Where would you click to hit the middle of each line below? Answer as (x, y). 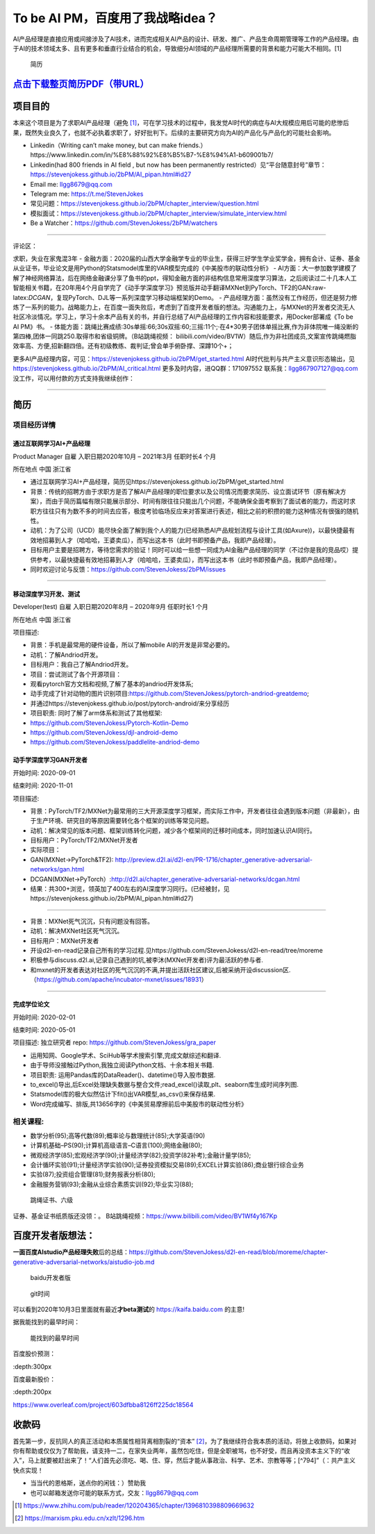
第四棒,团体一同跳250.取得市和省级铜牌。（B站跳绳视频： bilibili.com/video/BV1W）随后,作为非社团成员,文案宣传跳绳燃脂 (185, 336)
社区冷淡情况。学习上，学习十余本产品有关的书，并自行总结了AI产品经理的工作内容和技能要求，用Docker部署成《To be (183, 317)
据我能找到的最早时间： (46, 1322)
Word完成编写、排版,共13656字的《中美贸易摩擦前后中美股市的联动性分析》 (139, 1103)
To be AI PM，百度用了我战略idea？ (115, 18)
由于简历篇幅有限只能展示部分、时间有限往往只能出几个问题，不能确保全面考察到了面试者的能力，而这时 (200, 501)
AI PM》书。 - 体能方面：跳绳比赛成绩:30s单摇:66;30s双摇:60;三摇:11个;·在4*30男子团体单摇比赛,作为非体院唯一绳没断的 (186, 326)
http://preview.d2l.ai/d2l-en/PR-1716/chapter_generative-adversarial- (214, 859)
